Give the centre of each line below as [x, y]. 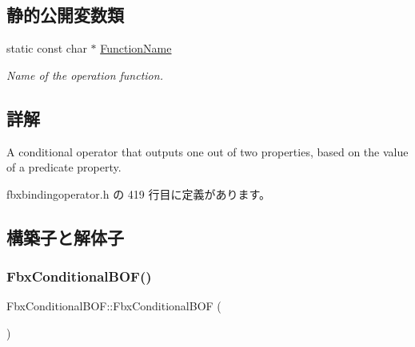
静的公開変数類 [65, 15]
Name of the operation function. [85, 75]
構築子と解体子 [65, 237]
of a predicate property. [64, 167]
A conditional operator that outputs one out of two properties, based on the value [207, 151]
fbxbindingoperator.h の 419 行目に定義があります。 [139, 193]
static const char [47, 48]
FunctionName [136, 48]
